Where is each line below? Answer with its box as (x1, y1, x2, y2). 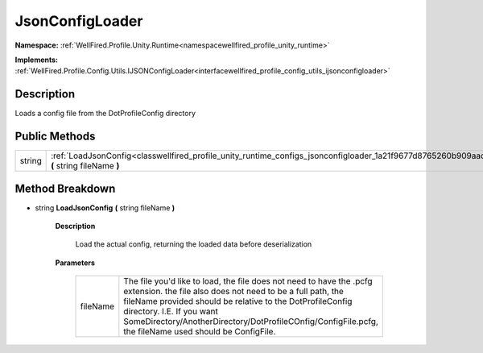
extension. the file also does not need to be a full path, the (123, 286, 344, 297)
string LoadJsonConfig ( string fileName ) (35, 202, 175, 213)
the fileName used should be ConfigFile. (123, 326, 276, 338)
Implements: (14, 55, 59, 64)
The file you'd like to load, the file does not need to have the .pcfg (123, 276, 374, 287)
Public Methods (14, 130, 96, 143)
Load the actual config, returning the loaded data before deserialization (75, 239, 312, 249)
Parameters (55, 258, 96, 268)
